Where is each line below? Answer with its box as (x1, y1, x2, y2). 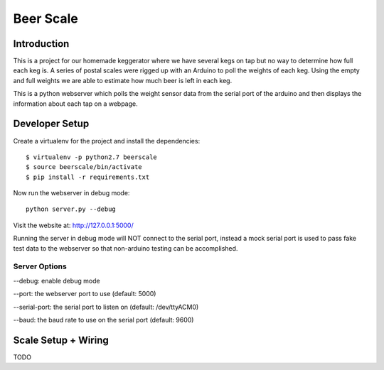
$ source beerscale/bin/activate (26, 163, 142, 171)
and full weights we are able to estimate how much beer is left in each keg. (13, 76, 233, 85)
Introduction (13, 38, 70, 50)
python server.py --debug (26, 205, 117, 213)
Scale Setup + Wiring (13, 334, 110, 346)
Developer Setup (13, 118, 90, 130)
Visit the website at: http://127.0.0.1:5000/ (13, 221, 134, 229)
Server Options (13, 261, 67, 271)
